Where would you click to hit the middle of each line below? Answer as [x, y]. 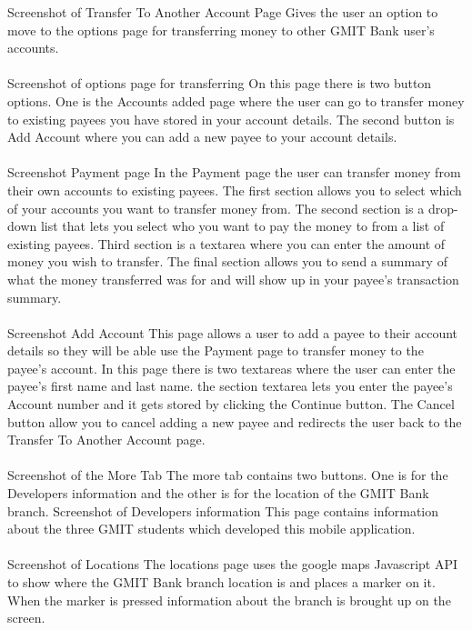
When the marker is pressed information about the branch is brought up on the [229, 600]
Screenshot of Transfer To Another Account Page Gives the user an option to [223, 12]
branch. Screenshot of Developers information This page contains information [223, 510]
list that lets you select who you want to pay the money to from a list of [242, 226]
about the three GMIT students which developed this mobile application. [211, 529]
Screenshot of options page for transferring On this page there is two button [220, 83]
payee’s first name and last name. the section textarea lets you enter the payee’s [230, 386]
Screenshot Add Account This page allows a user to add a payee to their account [233, 332]
